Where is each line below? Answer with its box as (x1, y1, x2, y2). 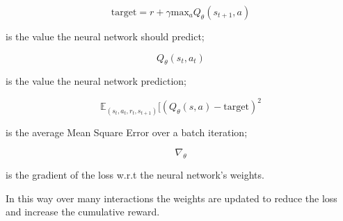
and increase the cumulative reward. (6, 204, 160, 219)
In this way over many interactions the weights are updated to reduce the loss (6, 190, 337, 205)
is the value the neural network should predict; (6, 29, 205, 43)
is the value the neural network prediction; (6, 74, 186, 88)
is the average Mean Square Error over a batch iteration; (6, 124, 248, 139)
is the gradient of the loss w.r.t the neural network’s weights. (6, 167, 264, 182)
